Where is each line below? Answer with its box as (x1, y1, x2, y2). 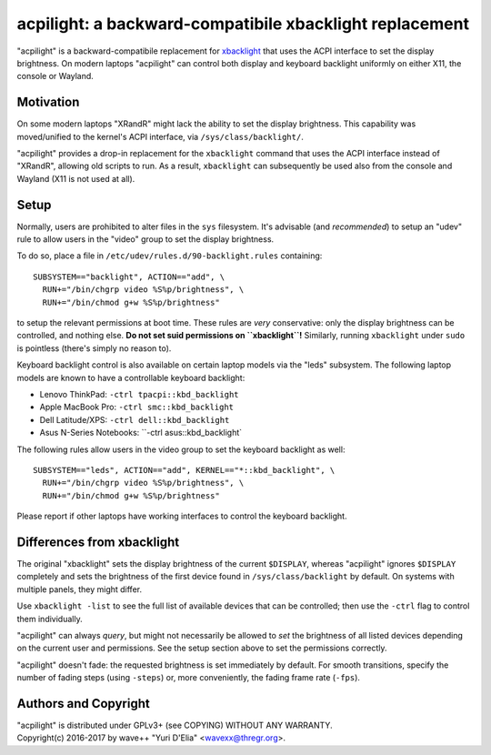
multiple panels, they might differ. (16, 583, 143, 595)
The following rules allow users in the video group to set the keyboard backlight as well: (16, 444, 346, 455)
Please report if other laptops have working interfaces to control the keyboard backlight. (16, 510, 347, 522)
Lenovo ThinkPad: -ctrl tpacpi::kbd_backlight (39, 389, 240, 399)
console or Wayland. (16, 71, 95, 82)
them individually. (16, 613, 83, 624)
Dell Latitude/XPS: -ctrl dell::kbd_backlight (39, 414, 230, 425)
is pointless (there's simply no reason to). (16, 342, 172, 354)
